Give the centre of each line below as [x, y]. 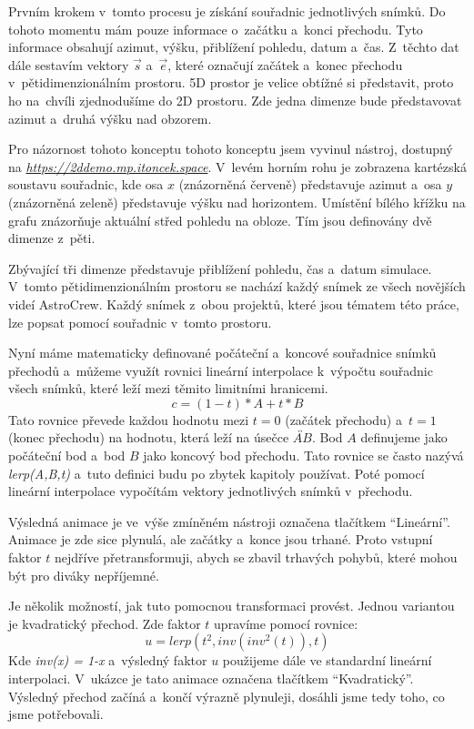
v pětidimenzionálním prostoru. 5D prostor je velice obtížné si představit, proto [231, 82]
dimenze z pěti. [52, 238]
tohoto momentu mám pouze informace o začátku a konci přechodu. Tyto [216, 29]
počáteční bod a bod [67, 456]
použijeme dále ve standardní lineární [327, 660]
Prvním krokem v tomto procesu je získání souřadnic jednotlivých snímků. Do [227, 11]
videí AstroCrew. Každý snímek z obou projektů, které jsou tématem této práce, [234, 304]
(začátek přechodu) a [343, 419]
